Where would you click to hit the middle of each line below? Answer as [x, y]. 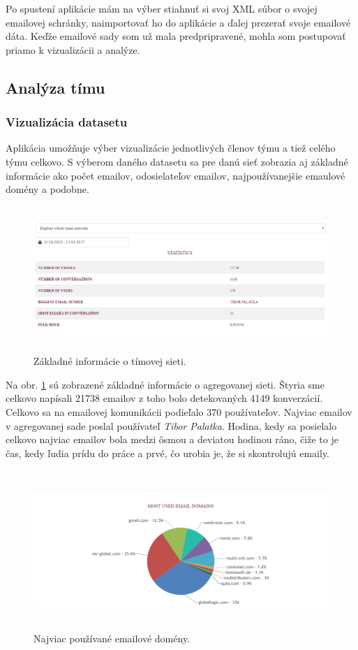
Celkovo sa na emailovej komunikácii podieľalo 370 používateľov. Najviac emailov [179, 411]
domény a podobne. [47, 189]
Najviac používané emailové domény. [112, 638]
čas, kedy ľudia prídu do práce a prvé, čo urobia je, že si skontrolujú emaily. [168, 453]
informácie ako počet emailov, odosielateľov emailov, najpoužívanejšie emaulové [176, 175]
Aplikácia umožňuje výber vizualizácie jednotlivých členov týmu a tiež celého [171, 148]
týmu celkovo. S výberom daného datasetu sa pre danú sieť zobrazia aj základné [177, 161]
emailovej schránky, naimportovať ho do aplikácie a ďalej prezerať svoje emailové [178, 22]
